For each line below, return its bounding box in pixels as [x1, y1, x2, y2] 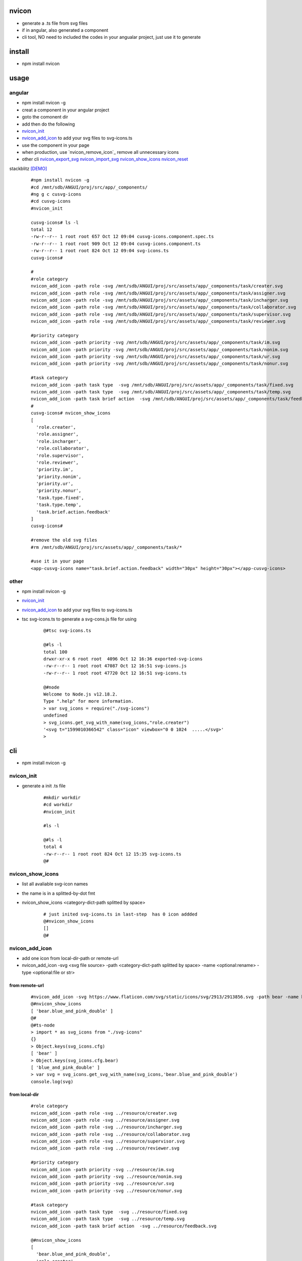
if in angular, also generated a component [22, 27, 108, 33]
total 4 [43, 844, 62, 850]
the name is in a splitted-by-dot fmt [22, 890, 96, 896]
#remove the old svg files [31, 537, 98, 543]
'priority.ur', [36, 481, 73, 487]
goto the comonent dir [22, 114, 68, 120]
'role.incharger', [36, 438, 82, 444]
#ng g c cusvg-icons [31, 192, 82, 197]
